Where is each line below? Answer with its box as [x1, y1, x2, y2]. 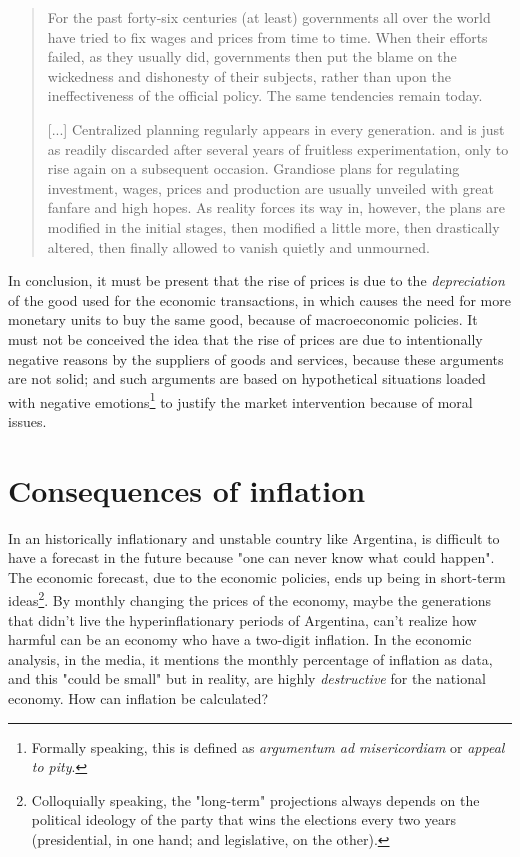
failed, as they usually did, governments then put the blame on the [47, 46, 457, 67]
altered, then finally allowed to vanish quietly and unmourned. [47, 236, 430, 257]
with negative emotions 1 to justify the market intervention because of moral [8, 388, 473, 412]
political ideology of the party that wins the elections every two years [31, 809, 457, 830]
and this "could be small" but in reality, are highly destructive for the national [8, 668, 486, 689]
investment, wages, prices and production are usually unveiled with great [47, 177, 494, 198]
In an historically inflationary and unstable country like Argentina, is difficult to [8, 527, 500, 548]
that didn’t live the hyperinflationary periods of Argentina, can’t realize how [8, 609, 477, 630]
